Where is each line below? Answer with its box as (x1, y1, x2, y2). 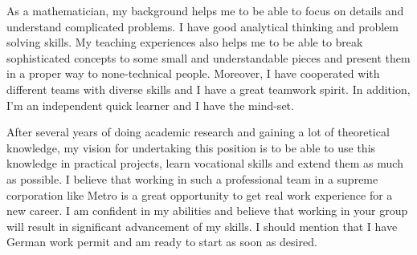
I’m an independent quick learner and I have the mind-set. (6, 96, 294, 113)
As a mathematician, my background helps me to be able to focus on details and (6, 2, 404, 18)
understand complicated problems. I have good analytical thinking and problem (6, 18, 399, 34)
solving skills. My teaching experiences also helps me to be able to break (6, 34, 363, 51)
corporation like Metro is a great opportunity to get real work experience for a (6, 186, 393, 203)
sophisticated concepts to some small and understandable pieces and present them (6, 49, 411, 66)
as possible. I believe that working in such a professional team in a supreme (6, 170, 378, 187)
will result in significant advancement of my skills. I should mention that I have (6, 217, 398, 234)
